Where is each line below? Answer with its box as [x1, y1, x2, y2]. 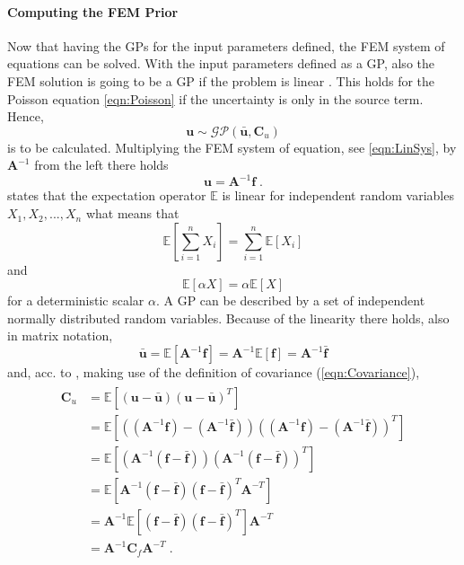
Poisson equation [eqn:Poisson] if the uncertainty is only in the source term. [7, 89, 424, 108]
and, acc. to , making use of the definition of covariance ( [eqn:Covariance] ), [7, 363, 420, 382]
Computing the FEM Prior [7, 2, 179, 21]
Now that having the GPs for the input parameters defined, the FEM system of [7, 36, 445, 55]
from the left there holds [34, 155, 169, 174]
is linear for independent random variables [222, 186, 454, 205]
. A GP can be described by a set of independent [155, 291, 425, 310]
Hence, [7, 107, 44, 126]
